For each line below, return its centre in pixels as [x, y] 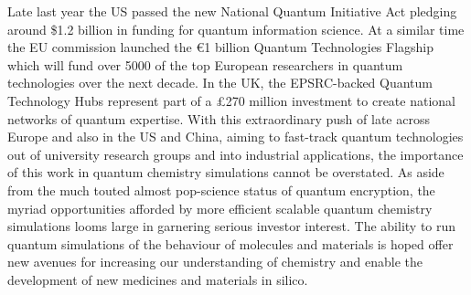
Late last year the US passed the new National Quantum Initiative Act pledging [232, 11]
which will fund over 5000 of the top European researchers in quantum [205, 64]
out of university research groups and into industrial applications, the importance [235, 154]
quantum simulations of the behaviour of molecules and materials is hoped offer [230, 243]
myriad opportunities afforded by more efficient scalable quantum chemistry [220, 208]
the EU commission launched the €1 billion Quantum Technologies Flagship [221, 47]
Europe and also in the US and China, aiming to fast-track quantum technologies [235, 137]
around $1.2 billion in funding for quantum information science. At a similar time [236, 29]
